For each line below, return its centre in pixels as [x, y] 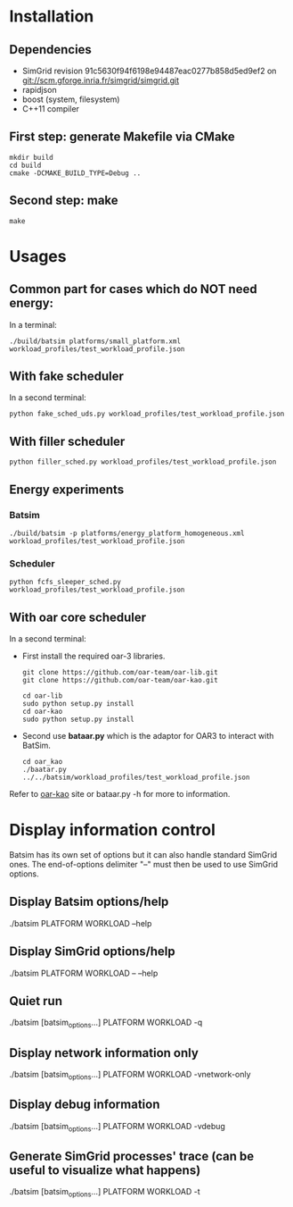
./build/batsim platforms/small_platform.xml [95, 341]
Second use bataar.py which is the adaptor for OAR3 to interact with [148, 736]
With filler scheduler [67, 441]
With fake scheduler [67, 377]
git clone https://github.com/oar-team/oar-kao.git [120, 681]
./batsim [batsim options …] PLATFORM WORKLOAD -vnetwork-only [130, 1076]
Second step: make [64, 201]
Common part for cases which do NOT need [133, 289]
